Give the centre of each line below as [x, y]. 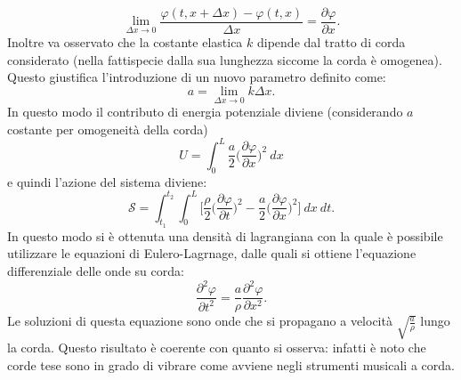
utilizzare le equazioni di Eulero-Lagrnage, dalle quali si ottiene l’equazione [212, 253]
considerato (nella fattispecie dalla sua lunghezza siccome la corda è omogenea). [225, 59]
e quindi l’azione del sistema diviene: [107, 181]
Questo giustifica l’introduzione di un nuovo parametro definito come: [197, 77]
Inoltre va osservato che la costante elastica [125, 42]
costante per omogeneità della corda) [108, 129]
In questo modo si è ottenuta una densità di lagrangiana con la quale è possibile [225, 235]
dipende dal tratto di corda [332, 42]
